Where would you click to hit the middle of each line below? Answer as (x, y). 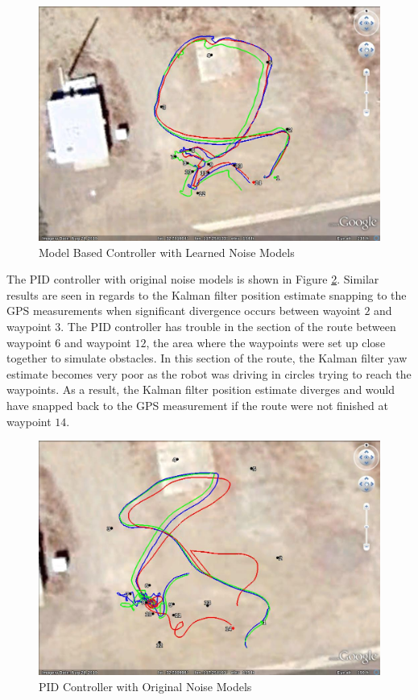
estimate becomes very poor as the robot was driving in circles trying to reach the (209, 373)
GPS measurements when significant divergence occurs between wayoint (184, 311)
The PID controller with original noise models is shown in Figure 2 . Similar (193, 279)
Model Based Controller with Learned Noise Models (167, 252)
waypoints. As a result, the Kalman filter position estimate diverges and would (201, 389)
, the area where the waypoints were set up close (266, 342)
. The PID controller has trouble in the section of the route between (228, 327)
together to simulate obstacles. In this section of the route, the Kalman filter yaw (207, 358)
